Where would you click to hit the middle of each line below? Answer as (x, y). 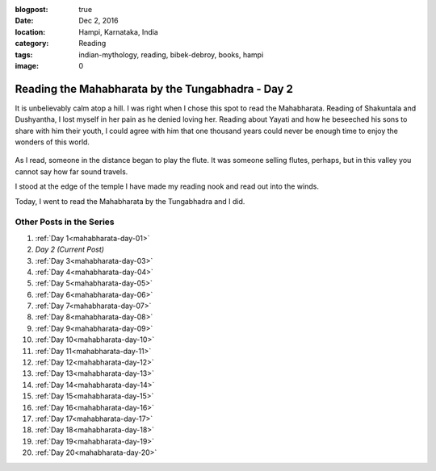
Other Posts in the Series (65, 222)
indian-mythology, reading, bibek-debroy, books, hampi (171, 54)
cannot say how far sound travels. (71, 171)
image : (27, 65)
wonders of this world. (52, 142)
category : (32, 44)
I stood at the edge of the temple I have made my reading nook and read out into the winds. (167, 186)
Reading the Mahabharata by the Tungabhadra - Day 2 (154, 89)
